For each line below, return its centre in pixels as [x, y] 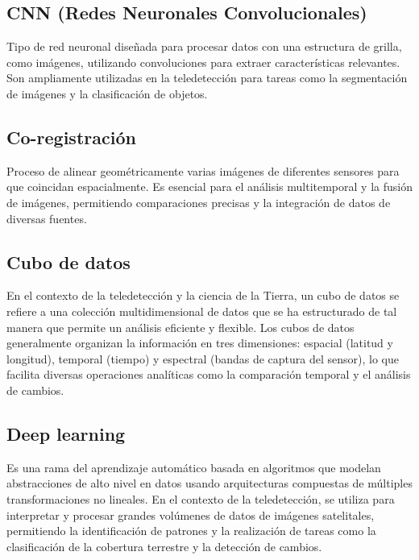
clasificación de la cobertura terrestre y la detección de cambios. [164, 546]
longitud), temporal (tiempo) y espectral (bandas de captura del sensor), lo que [203, 358]
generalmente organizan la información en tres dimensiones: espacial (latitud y [200, 343]
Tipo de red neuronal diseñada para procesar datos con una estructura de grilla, [204, 46]
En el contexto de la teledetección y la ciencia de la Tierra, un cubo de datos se [203, 295]
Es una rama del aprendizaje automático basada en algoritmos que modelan [194, 467]
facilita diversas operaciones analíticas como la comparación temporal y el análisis [209, 374]
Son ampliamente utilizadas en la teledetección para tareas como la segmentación [207, 78]
